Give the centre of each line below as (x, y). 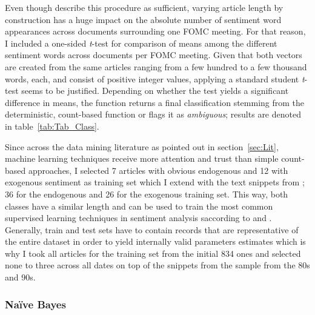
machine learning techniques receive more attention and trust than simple (142, 158)
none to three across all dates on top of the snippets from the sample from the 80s (157, 265)
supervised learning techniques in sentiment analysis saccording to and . (138, 218)
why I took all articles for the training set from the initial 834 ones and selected (153, 253)
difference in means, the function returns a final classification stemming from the (155, 102)
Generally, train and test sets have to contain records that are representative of (152, 229)
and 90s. (20, 277)
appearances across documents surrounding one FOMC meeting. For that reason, (155, 31)
